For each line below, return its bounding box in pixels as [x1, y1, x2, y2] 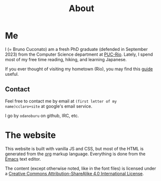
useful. [5, 71, 19, 77]
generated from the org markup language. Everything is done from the [5, 151, 145, 157]
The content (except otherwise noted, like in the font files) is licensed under [5, 165, 156, 171]
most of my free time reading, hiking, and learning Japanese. [5, 56, 127, 62]
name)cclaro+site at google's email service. [5, 103, 93, 109]
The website [5, 130, 56, 141]
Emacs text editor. [5, 156, 41, 162]
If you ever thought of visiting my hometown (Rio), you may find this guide [5, 66, 153, 72]
